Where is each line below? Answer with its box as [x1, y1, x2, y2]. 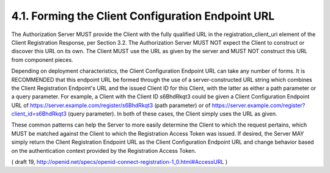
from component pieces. [11, 56, 73, 64]
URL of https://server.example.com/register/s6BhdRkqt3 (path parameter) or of [11, 101, 211, 109]
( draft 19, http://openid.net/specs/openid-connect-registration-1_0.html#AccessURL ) [11, 158, 228, 166]
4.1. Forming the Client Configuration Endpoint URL [11, 9, 275, 23]
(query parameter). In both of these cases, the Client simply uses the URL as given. [68, 110, 277, 117]
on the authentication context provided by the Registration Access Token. [11, 147, 197, 154]
